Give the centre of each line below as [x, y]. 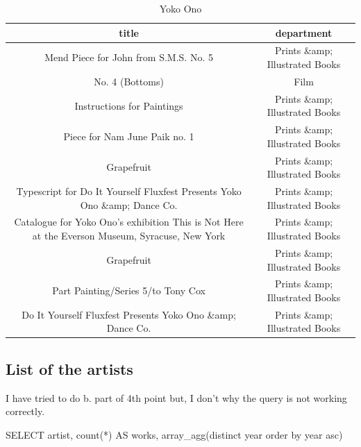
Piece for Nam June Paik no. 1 [129, 136]
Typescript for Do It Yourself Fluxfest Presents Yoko [129, 191]
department [304, 32]
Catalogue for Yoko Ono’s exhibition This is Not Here [129, 222]
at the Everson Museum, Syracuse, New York [129, 236]
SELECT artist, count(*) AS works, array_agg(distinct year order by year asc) [174, 434]
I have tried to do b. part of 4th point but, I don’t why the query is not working [176, 397]
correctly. [25, 411]
